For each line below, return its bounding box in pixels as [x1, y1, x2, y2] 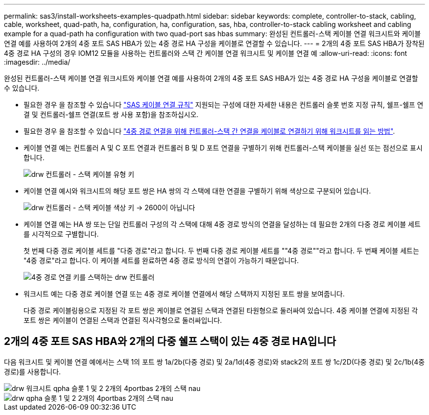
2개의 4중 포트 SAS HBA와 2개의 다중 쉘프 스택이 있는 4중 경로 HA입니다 [4, 335, 336, 348]
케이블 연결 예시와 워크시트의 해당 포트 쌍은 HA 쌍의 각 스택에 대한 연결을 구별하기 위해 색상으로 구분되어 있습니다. [24, 187, 371, 195]
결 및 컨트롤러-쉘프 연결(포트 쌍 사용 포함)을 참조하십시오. [24, 110, 199, 119]
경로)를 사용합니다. [4, 367, 61, 376]
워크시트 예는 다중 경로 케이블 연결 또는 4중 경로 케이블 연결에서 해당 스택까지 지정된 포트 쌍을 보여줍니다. [24, 290, 345, 298]
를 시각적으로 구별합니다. [24, 230, 99, 238]
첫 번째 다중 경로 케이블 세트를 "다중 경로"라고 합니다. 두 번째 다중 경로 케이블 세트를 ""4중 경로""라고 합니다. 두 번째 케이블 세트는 [24, 246, 419, 255]
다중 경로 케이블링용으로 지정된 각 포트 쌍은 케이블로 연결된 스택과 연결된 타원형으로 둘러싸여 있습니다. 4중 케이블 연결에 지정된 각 [24, 306, 418, 315]
